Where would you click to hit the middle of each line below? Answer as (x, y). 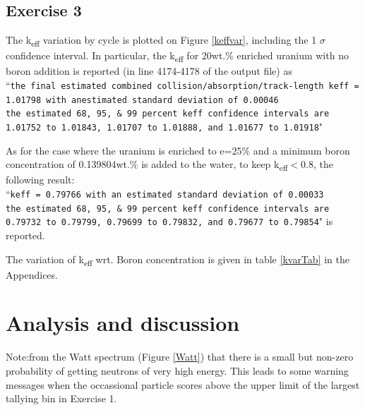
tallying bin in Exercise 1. (61, 398)
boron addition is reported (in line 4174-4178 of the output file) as (149, 71)
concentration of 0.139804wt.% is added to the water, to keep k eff (147, 165)
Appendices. (32, 274)
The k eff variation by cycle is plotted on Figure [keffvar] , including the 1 (161, 41)
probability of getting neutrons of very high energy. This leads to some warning (177, 370)
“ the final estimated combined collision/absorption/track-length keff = (182, 85)
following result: (40, 180)
